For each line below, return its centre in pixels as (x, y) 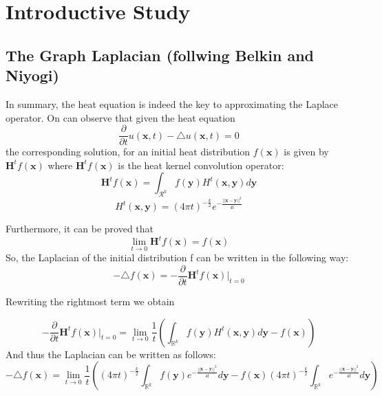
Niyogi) (32, 75)
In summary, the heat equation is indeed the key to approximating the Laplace (172, 103)
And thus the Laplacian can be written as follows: (111, 354)
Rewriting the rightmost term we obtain (90, 301)
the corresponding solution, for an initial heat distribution (128, 152)
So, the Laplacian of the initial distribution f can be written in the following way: (177, 257)
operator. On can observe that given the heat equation (120, 117)
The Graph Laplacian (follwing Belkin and (160, 55)
